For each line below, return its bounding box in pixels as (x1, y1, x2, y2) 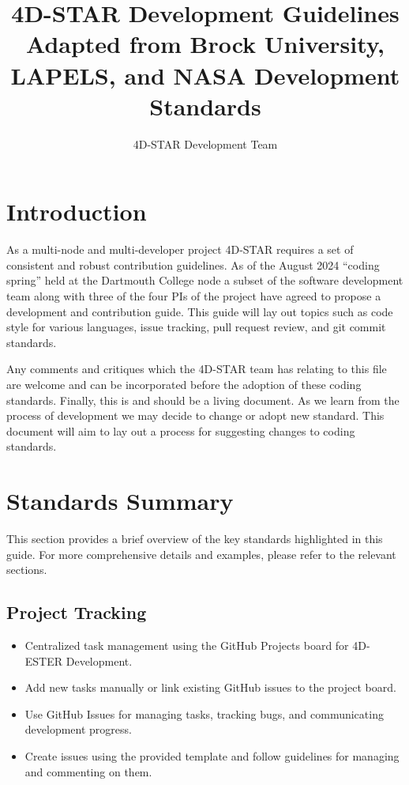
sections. (6, 561, 47, 578)
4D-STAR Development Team (133, 135, 278, 152)
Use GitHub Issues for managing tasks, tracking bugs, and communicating (24, 705, 384, 722)
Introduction (6, 195, 147, 228)
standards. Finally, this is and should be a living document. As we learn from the (6, 391, 400, 408)
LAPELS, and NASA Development (10, 58, 400, 91)
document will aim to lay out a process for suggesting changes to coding (6, 422, 355, 439)
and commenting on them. (24, 763, 152, 779)
